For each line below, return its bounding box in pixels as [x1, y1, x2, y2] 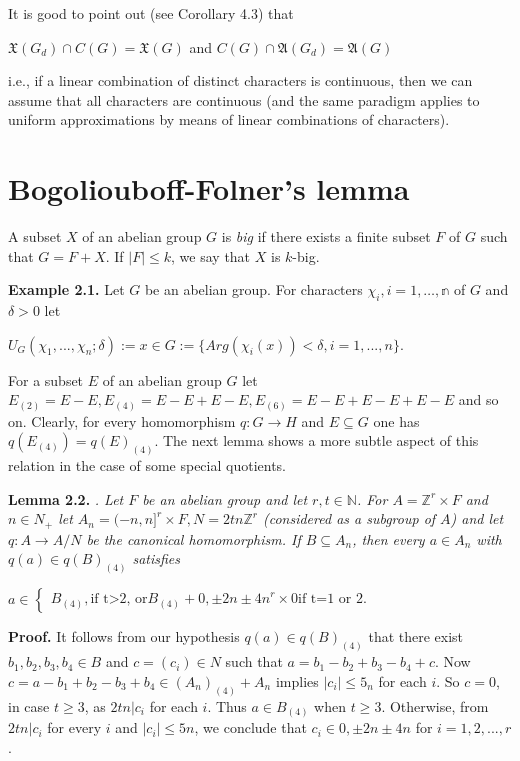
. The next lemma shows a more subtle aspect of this [154, 430, 479, 451]
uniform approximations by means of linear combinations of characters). [8, 109, 450, 130]
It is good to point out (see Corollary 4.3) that [8, 3, 294, 23]
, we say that [171, 245, 251, 266]
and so [458, 389, 499, 410]
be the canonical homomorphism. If [86, 528, 301, 549]
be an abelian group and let [142, 488, 308, 509]
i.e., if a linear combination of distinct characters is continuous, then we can [8, 70, 473, 91]
